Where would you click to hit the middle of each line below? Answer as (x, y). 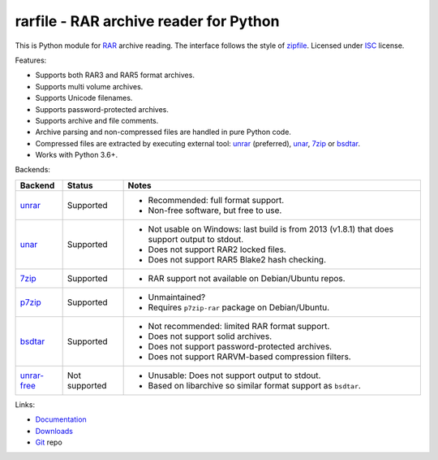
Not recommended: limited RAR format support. (239, 326)
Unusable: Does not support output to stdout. (234, 375)
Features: (31, 60)
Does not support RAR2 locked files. (217, 250)
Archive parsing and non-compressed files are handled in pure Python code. (163, 132)
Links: (25, 404)
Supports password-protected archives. (102, 109)
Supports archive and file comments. (97, 120)
